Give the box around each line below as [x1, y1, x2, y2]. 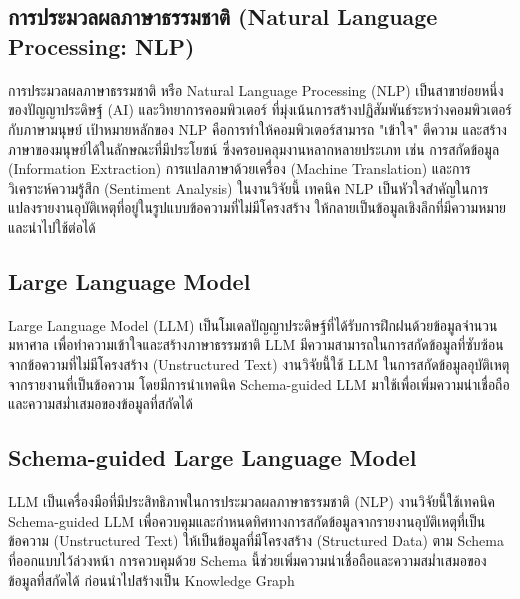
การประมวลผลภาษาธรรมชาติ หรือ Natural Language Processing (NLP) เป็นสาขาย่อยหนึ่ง [8, 79, 504, 100]
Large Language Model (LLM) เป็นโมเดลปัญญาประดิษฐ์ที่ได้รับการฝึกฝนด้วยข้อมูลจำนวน [8, 314, 498, 335]
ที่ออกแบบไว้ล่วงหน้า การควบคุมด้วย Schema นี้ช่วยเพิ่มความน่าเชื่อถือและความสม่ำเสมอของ [8, 550, 487, 571]
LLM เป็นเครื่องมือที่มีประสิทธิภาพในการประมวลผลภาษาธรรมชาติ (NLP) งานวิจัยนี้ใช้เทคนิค [8, 491, 496, 512]
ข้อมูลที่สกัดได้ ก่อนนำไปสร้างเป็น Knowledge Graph [8, 569, 295, 590]
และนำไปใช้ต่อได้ [8, 216, 96, 237]
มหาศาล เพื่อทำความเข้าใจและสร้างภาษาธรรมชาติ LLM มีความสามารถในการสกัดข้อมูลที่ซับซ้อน [8, 334, 504, 355]
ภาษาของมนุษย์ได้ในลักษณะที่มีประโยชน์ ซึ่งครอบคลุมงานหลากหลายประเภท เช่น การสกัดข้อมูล [8, 138, 500, 159]
